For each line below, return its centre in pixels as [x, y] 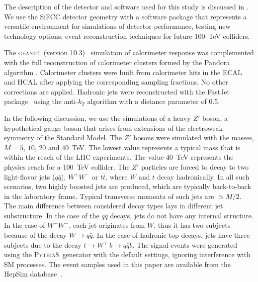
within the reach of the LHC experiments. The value [84, 157]
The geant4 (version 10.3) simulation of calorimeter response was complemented [129, 52]
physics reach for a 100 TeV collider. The [67, 166]
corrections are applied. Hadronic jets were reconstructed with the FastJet [117, 91]
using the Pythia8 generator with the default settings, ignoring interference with [127, 254]
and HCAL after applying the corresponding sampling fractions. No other [116, 82]
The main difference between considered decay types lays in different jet [114, 206]
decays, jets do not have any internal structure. [182, 215]
